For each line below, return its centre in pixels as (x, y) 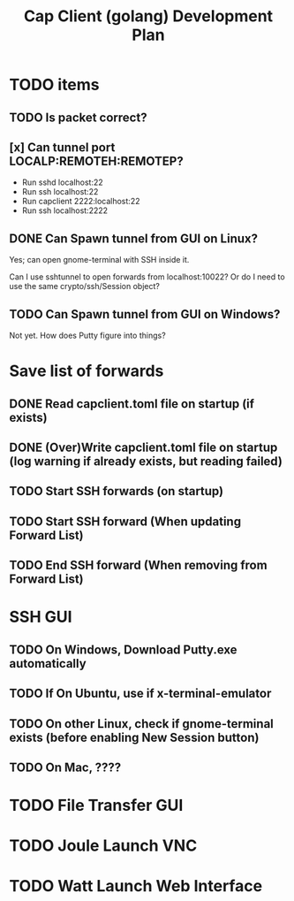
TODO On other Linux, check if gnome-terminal (141, 724)
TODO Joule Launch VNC (103, 846)
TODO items (54, 85)
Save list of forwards (87, 371)
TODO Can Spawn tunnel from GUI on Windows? (145, 314)
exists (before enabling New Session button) (134, 737)
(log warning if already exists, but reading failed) (146, 461)
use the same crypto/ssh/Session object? (85, 286)
